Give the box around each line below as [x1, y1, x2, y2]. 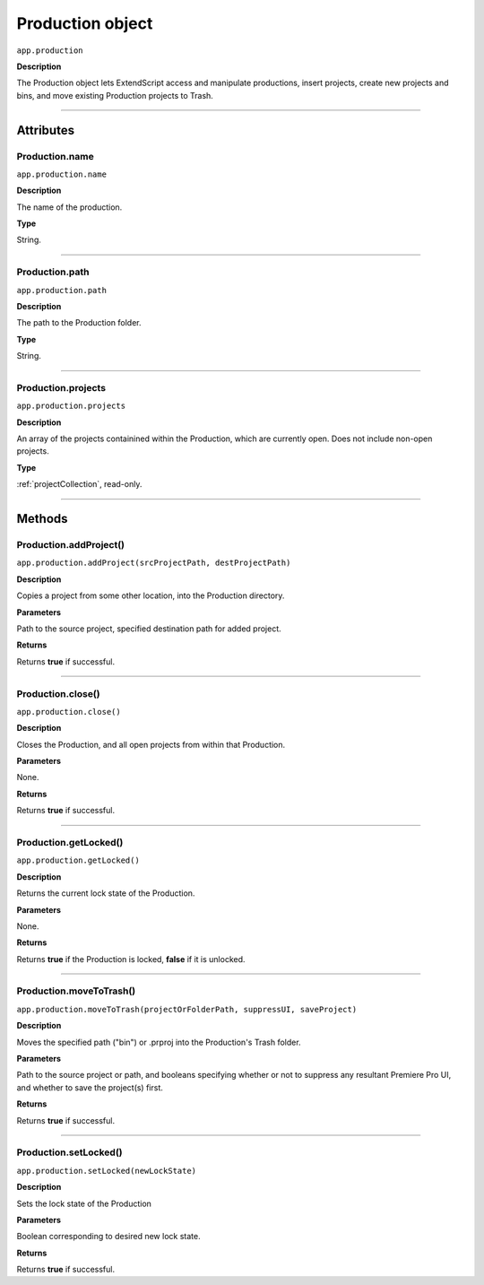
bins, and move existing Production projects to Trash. [16, 90, 214, 100]
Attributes [16, 122, 75, 138]
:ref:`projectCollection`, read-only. [16, 479, 143, 490]
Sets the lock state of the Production [16, 1198, 152, 1209]
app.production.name [16, 169, 108, 179]
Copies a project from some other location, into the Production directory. [16, 590, 285, 601]
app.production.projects [16, 401, 125, 412]
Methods [16, 511, 68, 526]
